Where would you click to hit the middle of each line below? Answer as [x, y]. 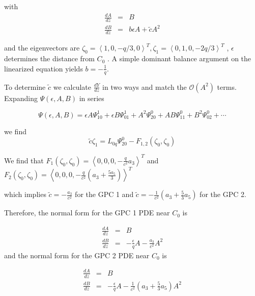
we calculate [72, 87]
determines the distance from [49, 58]
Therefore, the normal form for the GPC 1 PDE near [87, 213]
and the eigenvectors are [42, 48]
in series [92, 98]
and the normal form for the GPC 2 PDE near [77, 255]
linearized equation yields [44, 68]
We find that [24, 160]
